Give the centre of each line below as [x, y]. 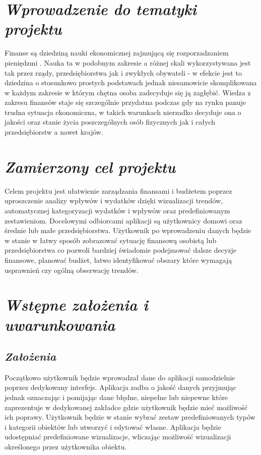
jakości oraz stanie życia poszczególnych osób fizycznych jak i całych [110, 122]
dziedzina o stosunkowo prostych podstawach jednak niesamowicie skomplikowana [131, 82]
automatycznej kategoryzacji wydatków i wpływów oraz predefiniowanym [117, 210]
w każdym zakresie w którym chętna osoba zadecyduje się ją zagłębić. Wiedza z [128, 92]
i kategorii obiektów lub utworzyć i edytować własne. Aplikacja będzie [113, 426]
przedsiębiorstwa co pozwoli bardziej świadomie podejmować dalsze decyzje [121, 250]
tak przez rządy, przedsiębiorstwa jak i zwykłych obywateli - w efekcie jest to [123, 72]
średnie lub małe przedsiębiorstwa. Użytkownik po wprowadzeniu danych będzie [128, 230]
